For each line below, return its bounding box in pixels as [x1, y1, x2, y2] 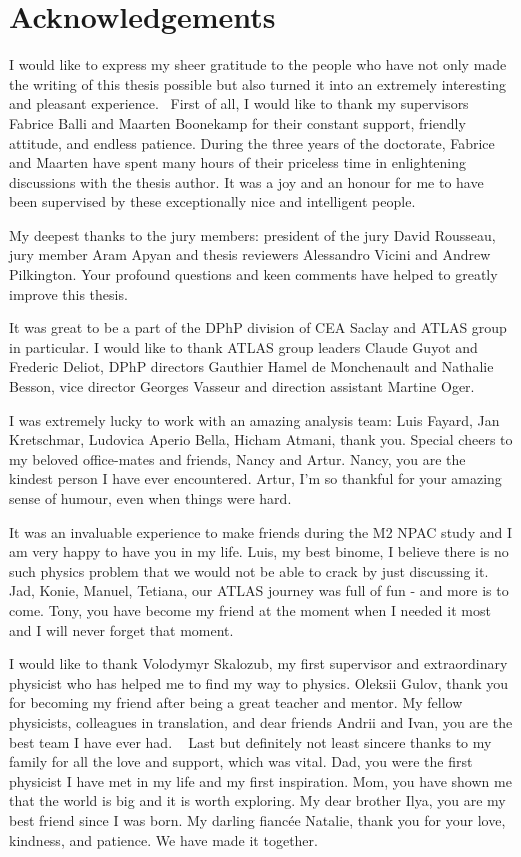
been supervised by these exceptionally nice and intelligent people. [9, 191, 416, 212]
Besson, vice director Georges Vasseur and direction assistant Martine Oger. [9, 376, 475, 397]
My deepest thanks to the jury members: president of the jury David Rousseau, [9, 224, 496, 245]
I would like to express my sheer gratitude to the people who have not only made [9, 54, 507, 75]
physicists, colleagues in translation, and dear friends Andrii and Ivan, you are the [9, 711, 513, 732]
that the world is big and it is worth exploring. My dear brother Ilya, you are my [9, 790, 506, 811]
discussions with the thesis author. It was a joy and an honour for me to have [9, 171, 484, 192]
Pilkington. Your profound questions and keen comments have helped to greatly [9, 264, 498, 285]
